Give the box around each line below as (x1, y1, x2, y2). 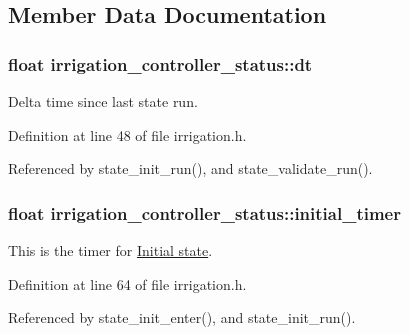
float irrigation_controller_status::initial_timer (8, 200, 401, 225)
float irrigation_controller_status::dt (8, 51, 313, 76)
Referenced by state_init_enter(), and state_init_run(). (8, 307, 356, 328)
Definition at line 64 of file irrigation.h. (8, 273, 247, 294)
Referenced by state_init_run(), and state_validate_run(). (8, 158, 373, 179)
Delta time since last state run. (8, 91, 198, 111)
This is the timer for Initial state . (8, 240, 213, 260)
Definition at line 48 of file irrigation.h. (8, 124, 247, 145)
